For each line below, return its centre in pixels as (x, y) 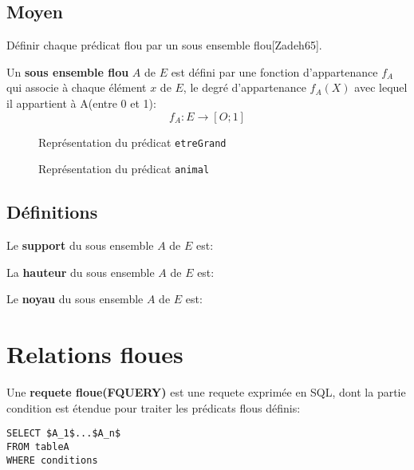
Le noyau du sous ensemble (75, 299)
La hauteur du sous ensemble (81, 272)
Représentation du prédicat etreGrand (132, 142)
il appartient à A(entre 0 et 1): (81, 103)
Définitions (52, 212)
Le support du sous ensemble (80, 245)
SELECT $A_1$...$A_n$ (64, 434)
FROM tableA (38, 446)
